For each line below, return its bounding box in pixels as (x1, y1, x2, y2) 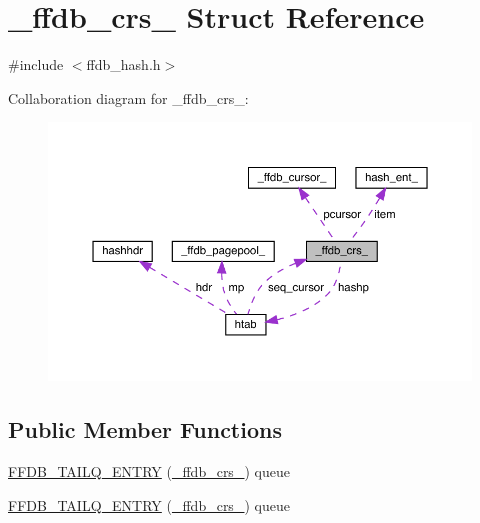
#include (8, 54, 64, 75)
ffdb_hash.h (86, 54, 161, 75)
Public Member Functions (8, 414, 282, 445)
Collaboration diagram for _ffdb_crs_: (8, 87, 249, 108)
